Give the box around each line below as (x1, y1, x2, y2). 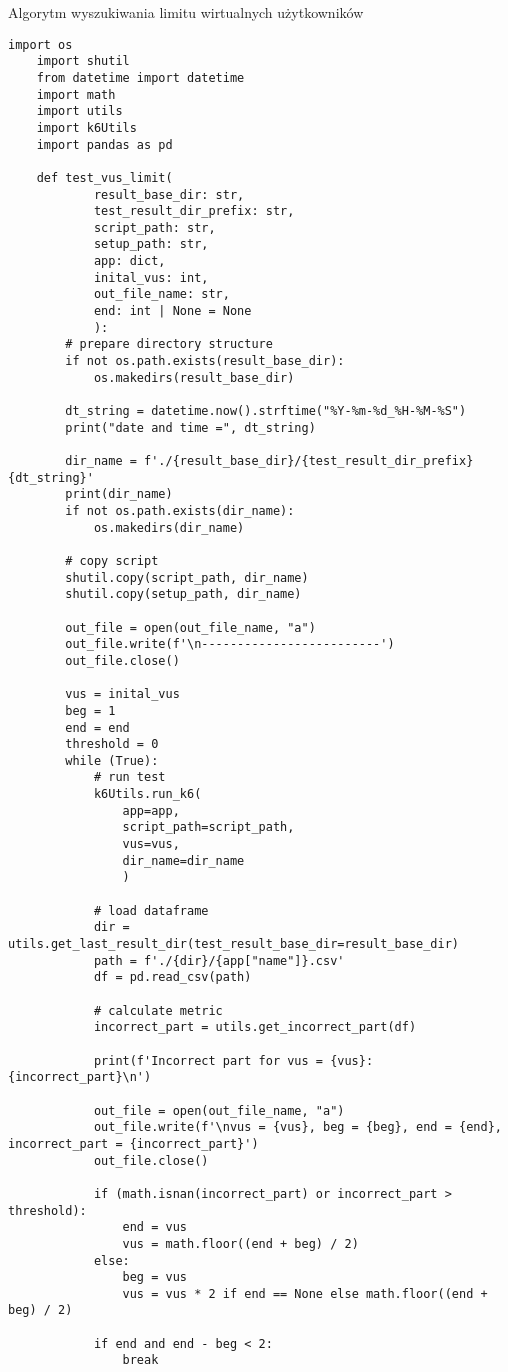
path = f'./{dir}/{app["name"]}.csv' (93, 953, 345, 968)
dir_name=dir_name (122, 853, 245, 868)
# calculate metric (93, 1003, 223, 1018)
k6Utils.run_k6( (93, 787, 202, 802)
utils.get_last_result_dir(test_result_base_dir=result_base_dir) (8, 937, 460, 952)
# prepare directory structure (65, 337, 273, 352)
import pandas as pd (36, 137, 173, 152)
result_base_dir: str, (93, 187, 245, 202)
